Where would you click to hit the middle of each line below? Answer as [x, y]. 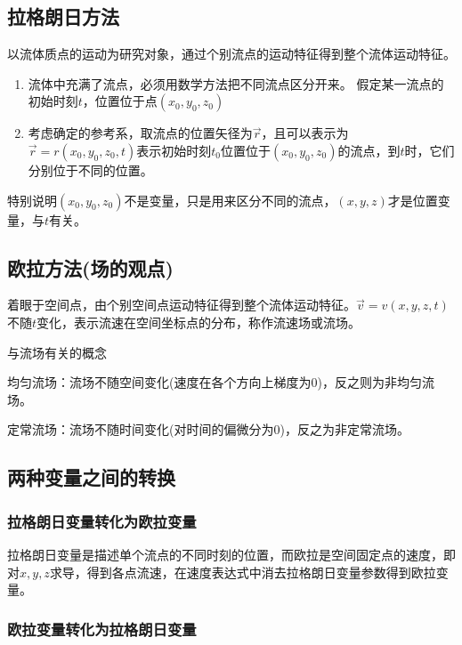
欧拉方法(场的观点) [90, 267]
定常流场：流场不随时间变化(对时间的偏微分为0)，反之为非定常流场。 [208, 429]
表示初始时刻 [174, 150]
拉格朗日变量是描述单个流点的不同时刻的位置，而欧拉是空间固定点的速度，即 [231, 554]
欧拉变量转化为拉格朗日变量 [102, 629]
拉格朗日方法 [63, 16]
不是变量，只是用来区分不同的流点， [230, 200]
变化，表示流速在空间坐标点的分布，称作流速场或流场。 [199, 322]
